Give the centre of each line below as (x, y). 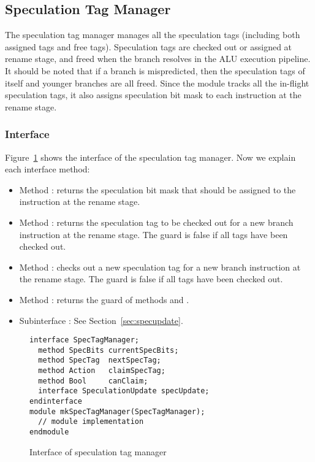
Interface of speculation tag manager (98, 451)
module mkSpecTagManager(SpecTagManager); (117, 411)
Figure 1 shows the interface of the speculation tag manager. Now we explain (150, 157)
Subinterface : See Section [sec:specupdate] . (101, 320)
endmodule (49, 432)
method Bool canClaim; (93, 381)
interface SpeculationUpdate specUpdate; (124, 391)
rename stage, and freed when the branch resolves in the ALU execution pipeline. (158, 59)
